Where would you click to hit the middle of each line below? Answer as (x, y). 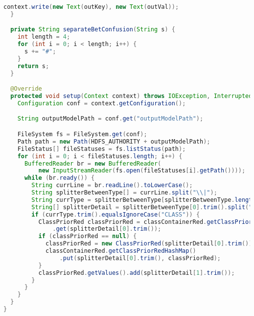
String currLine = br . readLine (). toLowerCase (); (112, 185)
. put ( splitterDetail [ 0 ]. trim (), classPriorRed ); (140, 258)
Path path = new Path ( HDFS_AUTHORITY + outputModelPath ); (114, 141)
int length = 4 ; (44, 37)
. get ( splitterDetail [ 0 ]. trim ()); (107, 229)
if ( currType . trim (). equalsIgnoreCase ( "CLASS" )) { (116, 214)
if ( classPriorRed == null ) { (88, 236)
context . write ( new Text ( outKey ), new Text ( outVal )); (91, 7)
